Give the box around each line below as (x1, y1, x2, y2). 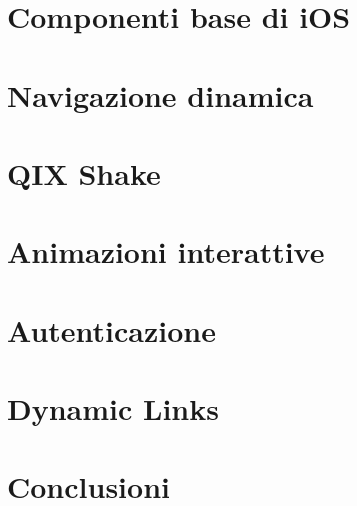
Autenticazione (7, 309, 216, 350)
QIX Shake (7, 152, 161, 193)
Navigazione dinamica (7, 74, 314, 115)
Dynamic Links (7, 388, 219, 429)
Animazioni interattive (7, 231, 325, 272)
